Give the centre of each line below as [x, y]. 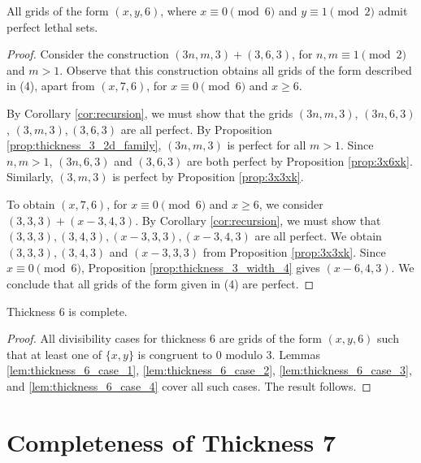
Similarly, [30, 177]
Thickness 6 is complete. [67, 311]
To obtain [31, 203]
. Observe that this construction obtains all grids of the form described [236, 69]
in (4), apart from [51, 86]
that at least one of [54, 354]
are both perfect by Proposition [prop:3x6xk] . [300, 160]
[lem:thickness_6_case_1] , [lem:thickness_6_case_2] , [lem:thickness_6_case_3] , [209, 370]
